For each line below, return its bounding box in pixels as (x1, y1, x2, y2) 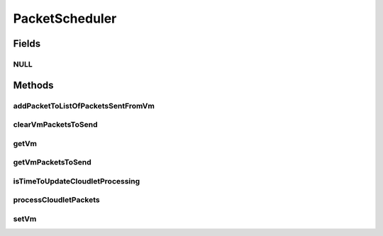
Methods (13, 79, 54, 91)
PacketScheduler (13, 11, 117, 26)
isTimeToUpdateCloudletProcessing (13, 176, 140, 186)
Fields (13, 38, 41, 50)
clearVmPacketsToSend (13, 120, 98, 130)
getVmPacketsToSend (13, 157, 91, 167)
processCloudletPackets (13, 195, 100, 205)
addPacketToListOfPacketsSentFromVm (13, 101, 155, 111)
